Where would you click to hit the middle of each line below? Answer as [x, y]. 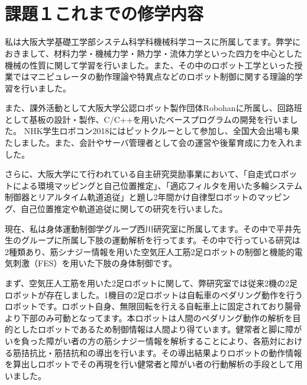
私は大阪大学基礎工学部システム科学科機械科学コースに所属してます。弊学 [149, 42]
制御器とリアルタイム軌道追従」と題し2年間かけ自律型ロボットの [131, 197]
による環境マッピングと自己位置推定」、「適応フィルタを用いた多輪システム [157, 185]
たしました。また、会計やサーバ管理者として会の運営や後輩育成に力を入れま [154, 143]
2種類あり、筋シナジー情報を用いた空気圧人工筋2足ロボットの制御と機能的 [150, 251]
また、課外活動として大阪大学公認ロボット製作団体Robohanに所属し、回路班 [153, 108]
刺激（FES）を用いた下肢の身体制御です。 [95, 263]
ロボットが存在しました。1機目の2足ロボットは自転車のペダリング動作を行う [154, 294]
